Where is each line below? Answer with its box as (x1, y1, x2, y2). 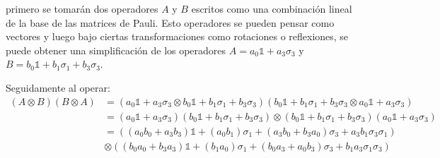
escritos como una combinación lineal (191, 1, 352, 16)
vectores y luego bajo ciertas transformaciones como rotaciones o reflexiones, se (6, 29, 349, 44)
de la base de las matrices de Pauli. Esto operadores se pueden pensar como (6, 15, 335, 30)
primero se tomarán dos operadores (6, 1, 158, 16)
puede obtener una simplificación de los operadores (6, 42, 226, 57)
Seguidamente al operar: (6, 80, 110, 95)
